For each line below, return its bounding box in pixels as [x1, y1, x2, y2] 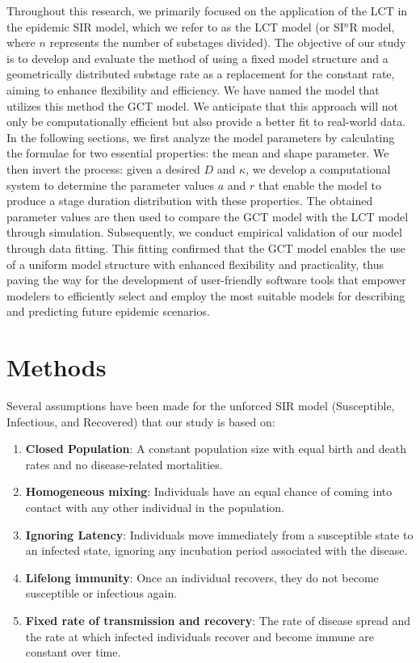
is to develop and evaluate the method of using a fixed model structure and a [6, 49, 388, 66]
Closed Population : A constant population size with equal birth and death [25, 440, 406, 457]
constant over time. [25, 644, 121, 661]
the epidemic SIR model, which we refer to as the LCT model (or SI [6, 18, 344, 35]
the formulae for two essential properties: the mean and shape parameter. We [6, 145, 389, 162]
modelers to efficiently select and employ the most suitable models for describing [6, 287, 405, 304]
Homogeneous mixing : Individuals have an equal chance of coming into [25, 483, 393, 500]
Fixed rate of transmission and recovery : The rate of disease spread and [25, 611, 411, 628]
